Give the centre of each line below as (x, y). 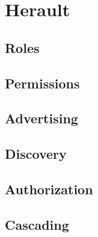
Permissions (42, 83)
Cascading (37, 224)
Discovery (36, 154)
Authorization (49, 189)
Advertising (41, 118)
